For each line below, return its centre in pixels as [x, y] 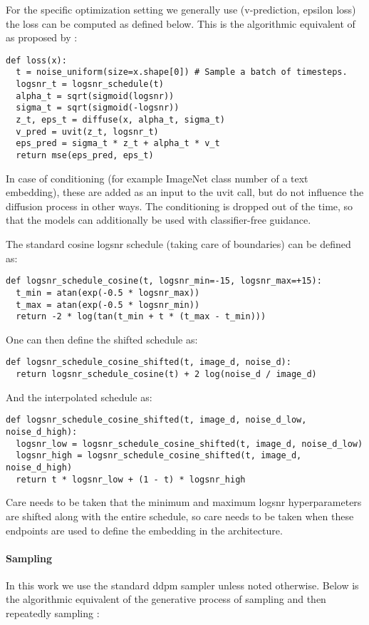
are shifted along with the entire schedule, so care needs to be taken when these [180, 516]
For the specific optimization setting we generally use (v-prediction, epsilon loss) [181, 9]
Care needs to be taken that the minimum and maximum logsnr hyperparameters [184, 502]
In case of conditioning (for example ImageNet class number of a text [157, 178]
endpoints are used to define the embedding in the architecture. [144, 530]
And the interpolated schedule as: [79, 397]
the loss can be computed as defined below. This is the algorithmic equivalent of [181, 23]
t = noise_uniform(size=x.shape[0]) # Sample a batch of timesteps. [182, 72]
